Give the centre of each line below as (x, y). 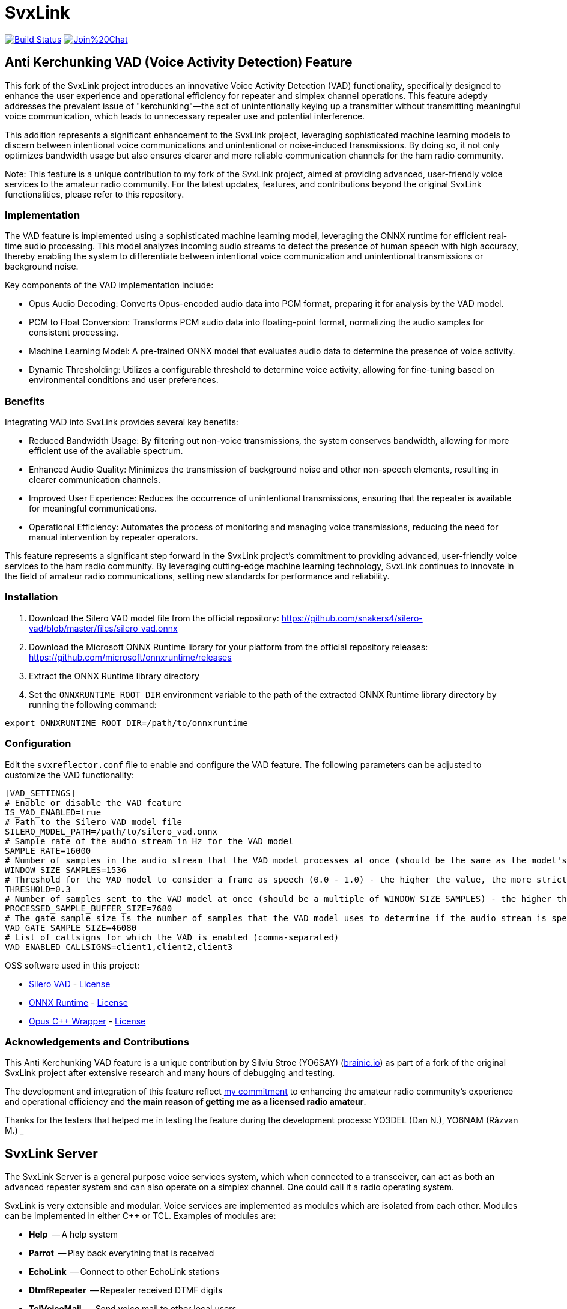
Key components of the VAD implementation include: (109, 285)
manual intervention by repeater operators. (114, 537)
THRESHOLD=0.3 (38, 889)
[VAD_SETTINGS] (41, 793)
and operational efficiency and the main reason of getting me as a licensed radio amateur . (186, 1102)
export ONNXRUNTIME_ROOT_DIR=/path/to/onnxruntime (126, 723)
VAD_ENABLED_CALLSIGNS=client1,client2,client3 (119, 947)
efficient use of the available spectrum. (106, 451)
